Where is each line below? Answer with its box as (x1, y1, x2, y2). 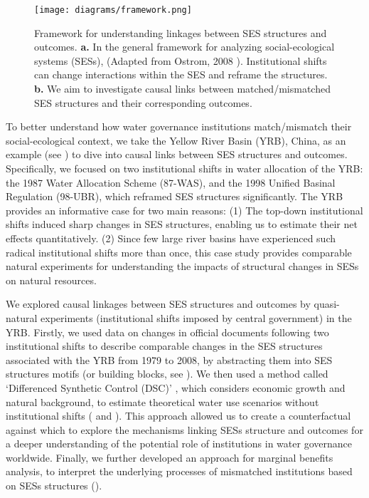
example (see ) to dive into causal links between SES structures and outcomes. (6, 147, 348, 162)
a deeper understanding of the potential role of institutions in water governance (6, 436, 352, 451)
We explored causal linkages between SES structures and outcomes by (6, 296, 311, 311)
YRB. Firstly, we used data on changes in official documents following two (6, 324, 329, 339)
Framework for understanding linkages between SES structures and (34, 25, 327, 40)
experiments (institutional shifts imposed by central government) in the (41, 310, 352, 325)
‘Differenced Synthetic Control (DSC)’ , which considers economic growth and (6, 380, 346, 395)
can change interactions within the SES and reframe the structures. (34, 67, 328, 82)
